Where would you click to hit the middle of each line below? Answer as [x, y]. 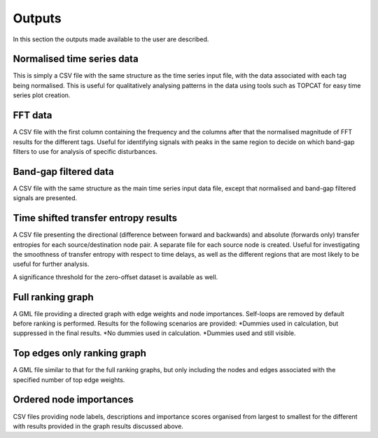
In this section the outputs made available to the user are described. [111, 39]
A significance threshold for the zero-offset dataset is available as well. [115, 277]
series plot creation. [42, 95]
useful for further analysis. [51, 264]
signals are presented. [45, 198]
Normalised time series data [76, 59]
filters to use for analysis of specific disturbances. [85, 151]
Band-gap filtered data [64, 171]
